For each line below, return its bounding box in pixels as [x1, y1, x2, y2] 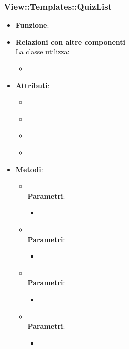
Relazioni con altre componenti [15, 36, 126, 47]
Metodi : [15, 164, 43, 174]
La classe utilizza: [15, 46, 70, 57]
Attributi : [15, 80, 50, 90]
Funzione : [15, 20, 49, 30]
